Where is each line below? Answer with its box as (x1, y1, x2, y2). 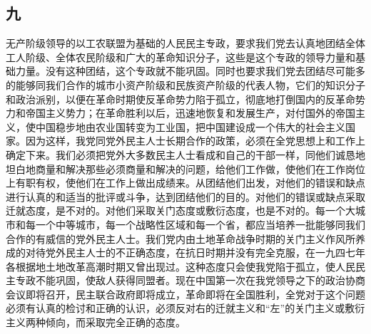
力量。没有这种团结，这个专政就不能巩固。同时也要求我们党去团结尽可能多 (15, 63, 365, 78)
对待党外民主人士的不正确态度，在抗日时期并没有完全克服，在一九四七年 (25, 245, 365, 260)
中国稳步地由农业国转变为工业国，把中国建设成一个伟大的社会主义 (35, 119, 345, 134)
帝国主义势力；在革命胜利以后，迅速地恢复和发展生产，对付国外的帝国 (25, 105, 355, 120)
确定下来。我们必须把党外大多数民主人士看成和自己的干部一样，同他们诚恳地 (6, 147, 365, 162)
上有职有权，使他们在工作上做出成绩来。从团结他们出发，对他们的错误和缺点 (6, 175, 365, 190)
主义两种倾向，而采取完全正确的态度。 (6, 315, 185, 330)
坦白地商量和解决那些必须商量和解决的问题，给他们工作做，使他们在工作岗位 (6, 161, 365, 176)
